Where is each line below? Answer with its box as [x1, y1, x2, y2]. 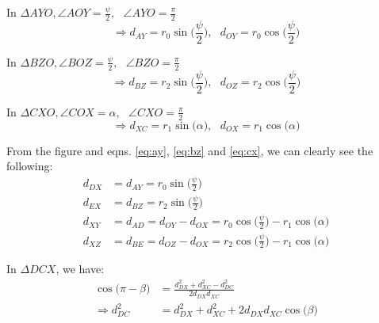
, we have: [56, 260, 105, 277]
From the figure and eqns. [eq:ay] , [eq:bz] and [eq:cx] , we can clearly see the [6, 142, 373, 158]
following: [6, 158, 53, 174]
